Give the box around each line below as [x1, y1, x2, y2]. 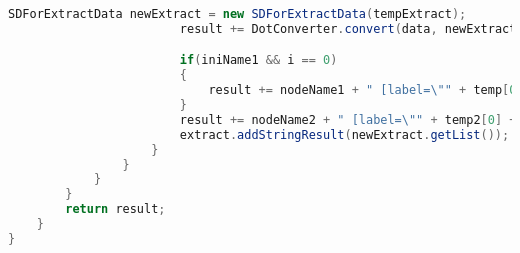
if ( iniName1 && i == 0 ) [179, 53, 338, 68]
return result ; [65, 202, 166, 217]
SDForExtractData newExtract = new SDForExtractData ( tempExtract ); [8, 7, 467, 21]
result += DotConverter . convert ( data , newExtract [179, 21, 517, 36]
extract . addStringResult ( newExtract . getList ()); [179, 127, 510, 142]
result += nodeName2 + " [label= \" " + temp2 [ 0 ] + [179, 112, 517, 127]
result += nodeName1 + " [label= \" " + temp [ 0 [208, 83, 517, 98]
